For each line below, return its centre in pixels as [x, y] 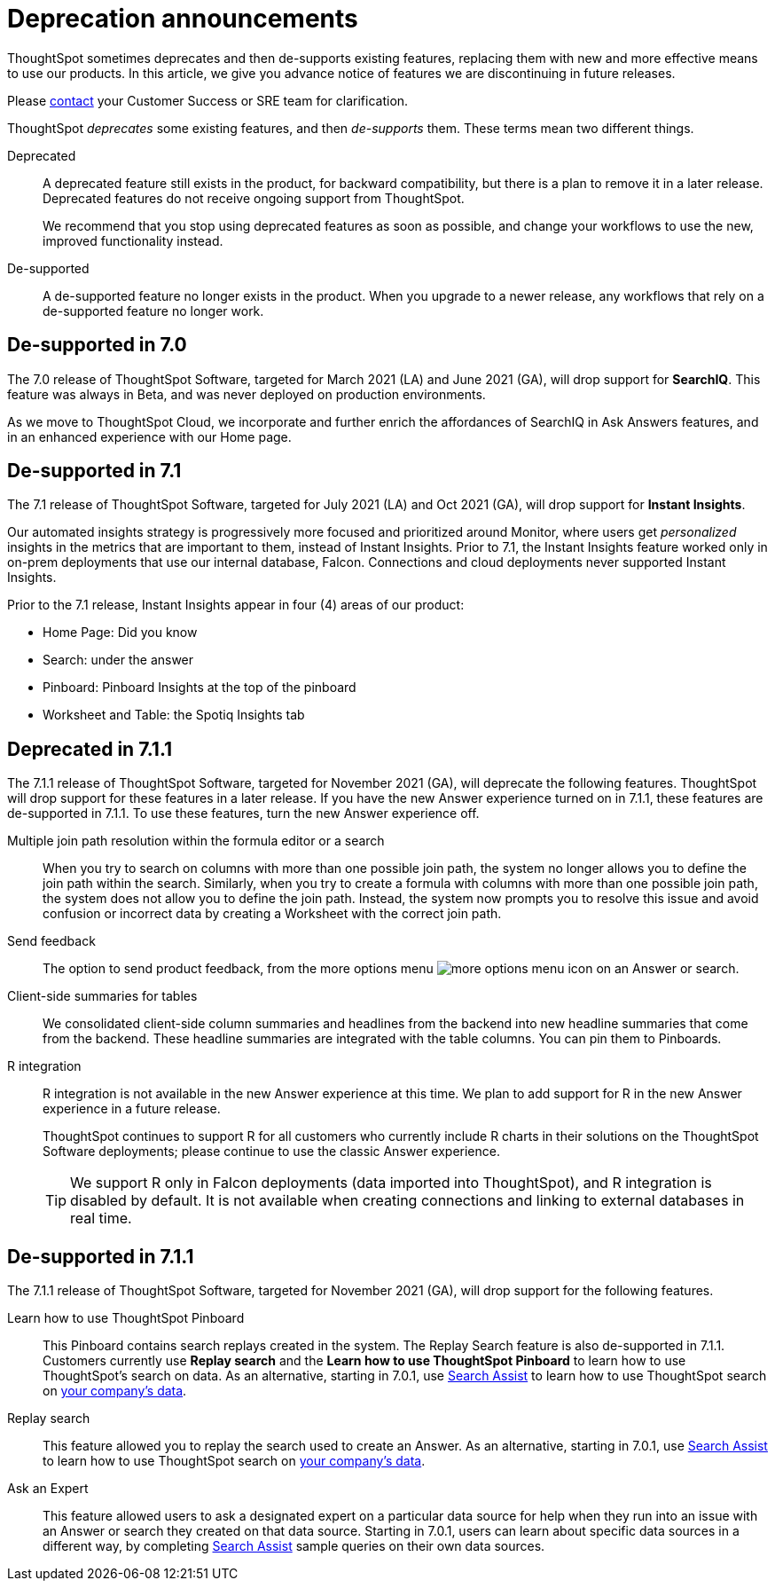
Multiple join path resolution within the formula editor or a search [196, 841]
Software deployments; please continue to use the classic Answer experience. [271, 1152]
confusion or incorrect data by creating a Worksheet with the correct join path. [272, 914]
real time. [101, 1219]
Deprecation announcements [183, 19]
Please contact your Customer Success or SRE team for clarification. [208, 100]
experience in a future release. [132, 1109]
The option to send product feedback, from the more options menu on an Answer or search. [391, 969]
